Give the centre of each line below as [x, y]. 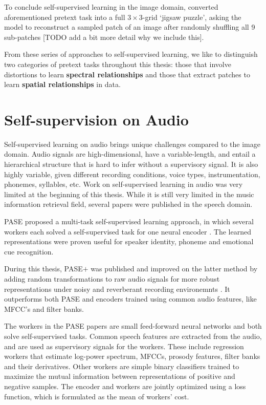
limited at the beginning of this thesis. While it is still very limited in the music [129, 194]
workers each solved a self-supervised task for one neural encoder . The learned [128, 231]
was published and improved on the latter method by [174, 269]
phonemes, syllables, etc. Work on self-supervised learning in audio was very [124, 184]
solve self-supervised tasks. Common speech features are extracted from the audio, [133, 336]
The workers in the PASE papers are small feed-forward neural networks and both [133, 326]
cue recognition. [29, 251]
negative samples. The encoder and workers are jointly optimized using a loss [125, 386]
